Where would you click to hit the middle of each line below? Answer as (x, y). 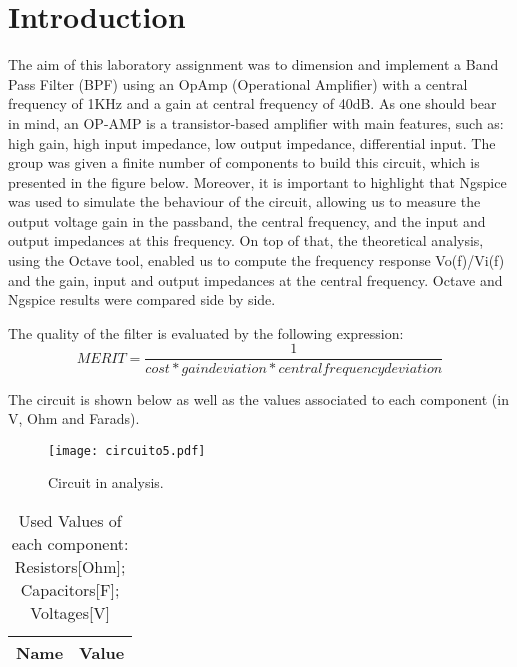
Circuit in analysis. (106, 482)
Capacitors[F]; (70, 589)
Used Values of (70, 520)
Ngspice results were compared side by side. (142, 299)
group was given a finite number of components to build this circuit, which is (244, 162)
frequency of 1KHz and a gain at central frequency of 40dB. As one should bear (252, 103)
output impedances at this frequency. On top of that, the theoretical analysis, (246, 240)
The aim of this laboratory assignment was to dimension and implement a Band (253, 64)
